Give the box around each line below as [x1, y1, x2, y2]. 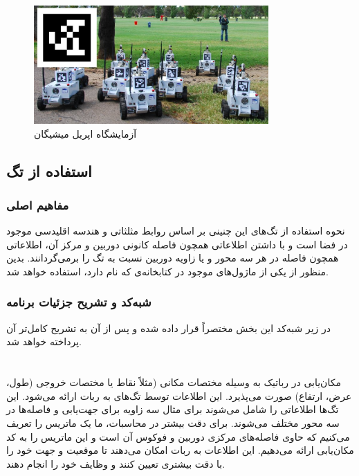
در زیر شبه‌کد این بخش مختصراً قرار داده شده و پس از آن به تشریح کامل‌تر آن [6, 320, 331, 335]
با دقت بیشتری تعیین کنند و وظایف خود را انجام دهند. [6, 456, 225, 470]
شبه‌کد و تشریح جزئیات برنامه [6, 293, 151, 311]
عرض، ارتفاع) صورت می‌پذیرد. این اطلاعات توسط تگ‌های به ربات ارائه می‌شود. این [6, 388, 352, 403]
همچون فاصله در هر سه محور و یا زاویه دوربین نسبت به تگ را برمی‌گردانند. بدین [6, 250, 339, 265]
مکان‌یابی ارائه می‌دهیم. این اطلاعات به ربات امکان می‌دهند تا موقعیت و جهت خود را [6, 443, 354, 457]
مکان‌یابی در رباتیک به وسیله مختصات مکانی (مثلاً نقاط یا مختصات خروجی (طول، [6, 375, 341, 390]
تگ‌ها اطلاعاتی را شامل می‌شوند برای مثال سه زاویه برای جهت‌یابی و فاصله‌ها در [6, 402, 339, 416]
